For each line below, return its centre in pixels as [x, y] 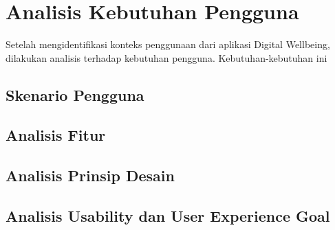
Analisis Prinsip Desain [90, 175]
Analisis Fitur [56, 135]
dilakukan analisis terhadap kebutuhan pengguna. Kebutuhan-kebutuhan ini [166, 57]
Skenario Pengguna [75, 94]
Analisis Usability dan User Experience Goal [168, 216]
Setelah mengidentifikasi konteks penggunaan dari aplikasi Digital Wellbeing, [168, 44]
